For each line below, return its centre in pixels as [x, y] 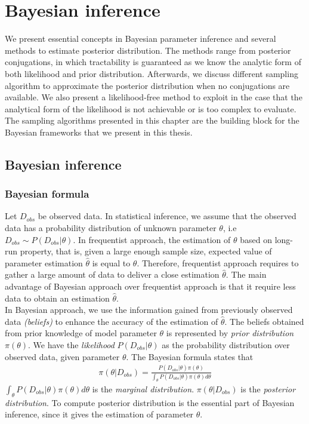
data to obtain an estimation [57, 298]
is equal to [111, 262]
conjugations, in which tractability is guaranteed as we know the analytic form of [153, 62]
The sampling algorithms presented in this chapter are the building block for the [152, 120]
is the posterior [268, 388]
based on [256, 239]
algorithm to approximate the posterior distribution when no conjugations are [147, 85]
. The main [246, 274]
